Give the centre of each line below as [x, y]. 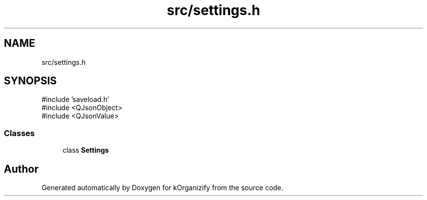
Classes [19, 133]
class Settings [86, 150]
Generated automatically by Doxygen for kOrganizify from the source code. [163, 188]
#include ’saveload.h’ [75, 100]
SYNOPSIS [30, 81]
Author [21, 169]
